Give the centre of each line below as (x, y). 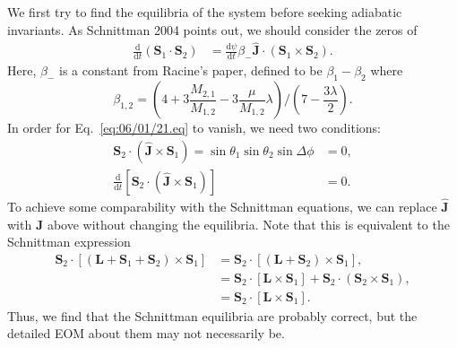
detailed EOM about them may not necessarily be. (146, 333)
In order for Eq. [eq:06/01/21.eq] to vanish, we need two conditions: (194, 128)
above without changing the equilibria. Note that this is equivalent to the (248, 224)
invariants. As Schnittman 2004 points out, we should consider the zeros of (212, 29)
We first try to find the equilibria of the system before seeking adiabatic (205, 12)
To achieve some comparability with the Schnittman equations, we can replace (222, 206)
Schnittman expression (69, 242)
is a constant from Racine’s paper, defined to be (190, 70)
